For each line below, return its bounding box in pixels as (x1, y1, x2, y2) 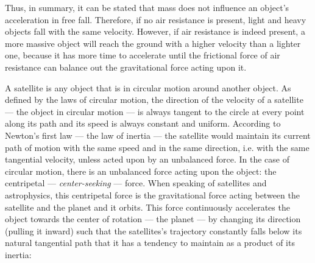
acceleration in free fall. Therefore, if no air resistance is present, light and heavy (5, 13, 306, 26)
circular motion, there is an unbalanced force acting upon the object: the (5, 164, 277, 177)
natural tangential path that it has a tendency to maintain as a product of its (5, 236, 295, 249)
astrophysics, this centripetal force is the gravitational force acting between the (5, 188, 300, 201)
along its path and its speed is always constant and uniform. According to (5, 117, 281, 130)
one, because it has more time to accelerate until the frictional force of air (5, 49, 280, 61)
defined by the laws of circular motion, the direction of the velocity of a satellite (5, 93, 303, 106)
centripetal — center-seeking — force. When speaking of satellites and (5, 177, 267, 189)
